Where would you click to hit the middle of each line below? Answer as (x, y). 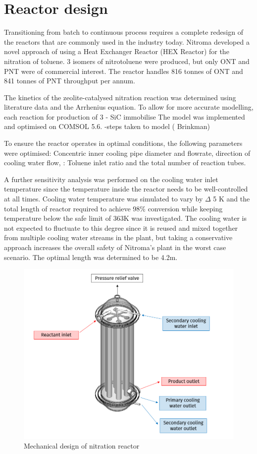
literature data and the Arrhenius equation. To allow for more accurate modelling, (129, 107)
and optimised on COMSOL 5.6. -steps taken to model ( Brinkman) (107, 126)
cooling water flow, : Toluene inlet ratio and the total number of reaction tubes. (125, 162)
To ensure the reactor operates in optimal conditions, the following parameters (123, 143)
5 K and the (231, 199)
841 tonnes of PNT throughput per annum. (70, 81)
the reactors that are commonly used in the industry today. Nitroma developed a (127, 41)
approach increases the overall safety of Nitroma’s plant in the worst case (115, 247)
